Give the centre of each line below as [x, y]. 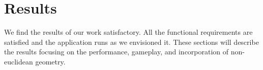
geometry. [50, 61]
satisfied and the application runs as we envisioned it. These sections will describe [131, 42]
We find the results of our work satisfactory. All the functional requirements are [128, 32]
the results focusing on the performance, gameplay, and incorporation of [116, 52]
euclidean [19, 61]
